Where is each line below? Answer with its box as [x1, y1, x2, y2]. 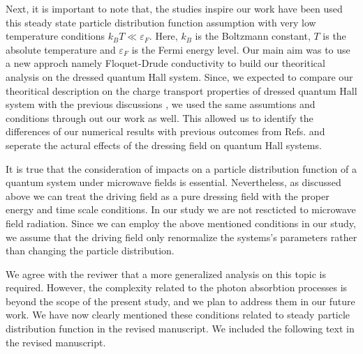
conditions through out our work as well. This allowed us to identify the [6, 110, 313, 125]
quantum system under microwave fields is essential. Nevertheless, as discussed [6, 175, 341, 190]
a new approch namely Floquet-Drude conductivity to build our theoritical [6, 56, 325, 70]
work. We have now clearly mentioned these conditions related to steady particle [6, 307, 350, 322]
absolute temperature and [6, 42, 116, 56]
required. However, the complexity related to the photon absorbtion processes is [6, 280, 348, 295]
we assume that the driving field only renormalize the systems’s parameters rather [6, 229, 357, 244]
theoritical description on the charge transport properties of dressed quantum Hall [6, 83, 357, 98]
